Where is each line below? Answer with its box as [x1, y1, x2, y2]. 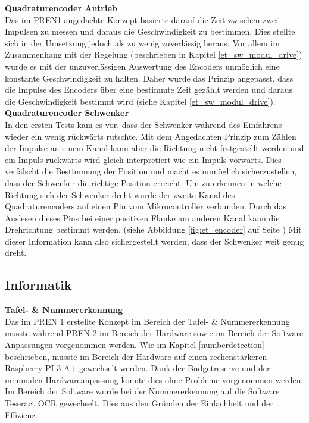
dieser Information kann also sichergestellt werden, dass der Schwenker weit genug [5, 234, 304, 247]
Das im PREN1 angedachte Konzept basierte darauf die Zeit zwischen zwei [5, 13, 279, 26]
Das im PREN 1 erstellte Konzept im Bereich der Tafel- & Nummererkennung [5, 315, 290, 327]
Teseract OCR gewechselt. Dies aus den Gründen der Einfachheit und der [5, 397, 273, 409]
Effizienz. [5, 408, 38, 421]
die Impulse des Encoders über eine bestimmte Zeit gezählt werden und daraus [5, 83, 292, 96]
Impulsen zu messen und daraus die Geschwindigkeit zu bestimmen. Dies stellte [5, 25, 295, 37]
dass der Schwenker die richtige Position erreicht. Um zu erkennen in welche [5, 176, 282, 189]
